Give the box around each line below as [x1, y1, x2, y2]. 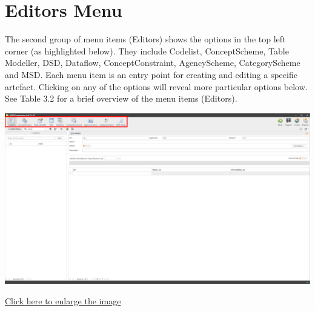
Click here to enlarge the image [5, 294, 121, 307]
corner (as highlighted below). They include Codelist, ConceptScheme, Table [5, 44, 289, 57]
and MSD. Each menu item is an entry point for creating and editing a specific [5, 68, 297, 80]
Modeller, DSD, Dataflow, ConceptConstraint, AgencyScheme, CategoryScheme [5, 56, 300, 69]
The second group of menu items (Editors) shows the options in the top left [5, 33, 286, 45]
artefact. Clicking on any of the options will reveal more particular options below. [5, 80, 308, 93]
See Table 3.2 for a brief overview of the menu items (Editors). [5, 92, 237, 105]
